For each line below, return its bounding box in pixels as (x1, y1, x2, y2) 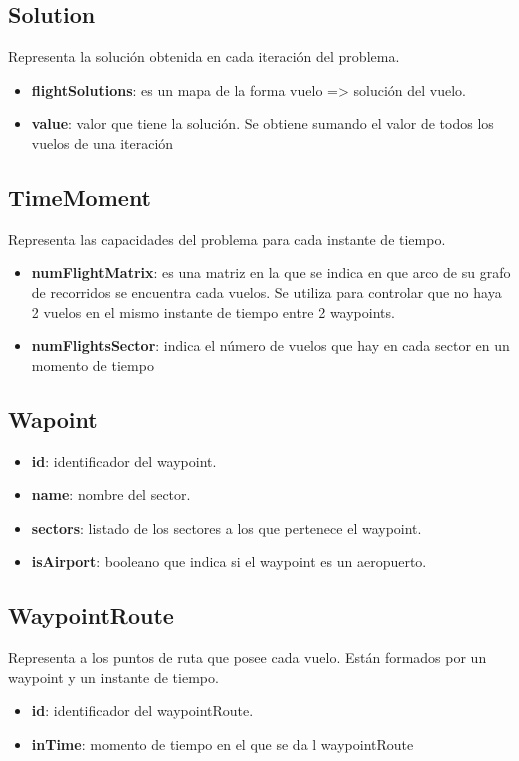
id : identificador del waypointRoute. (31, 700, 254, 721)
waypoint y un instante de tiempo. (8, 666, 219, 687)
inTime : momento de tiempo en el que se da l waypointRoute (31, 733, 414, 754)
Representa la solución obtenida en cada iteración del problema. (8, 46, 400, 67)
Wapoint (8, 403, 98, 434)
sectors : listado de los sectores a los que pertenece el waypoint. (31, 517, 422, 538)
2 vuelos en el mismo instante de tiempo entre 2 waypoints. (31, 301, 395, 322)
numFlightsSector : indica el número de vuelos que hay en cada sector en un (31, 335, 510, 356)
